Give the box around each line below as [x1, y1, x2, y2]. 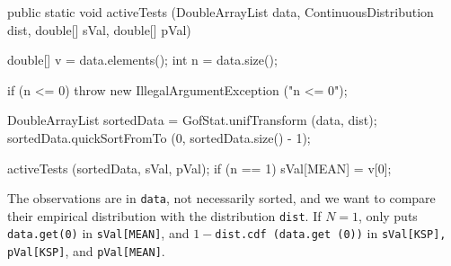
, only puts [358, 206, 418, 225]
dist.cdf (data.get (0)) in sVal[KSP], [215, 224, 447, 243]
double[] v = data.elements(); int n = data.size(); [7, 50, 278, 69]
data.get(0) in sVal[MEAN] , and [7, 224, 190, 243]
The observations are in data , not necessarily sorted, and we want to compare [7, 189, 436, 208]
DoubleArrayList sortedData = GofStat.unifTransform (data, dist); [7, 111, 377, 129]
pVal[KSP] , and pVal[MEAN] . [7, 242, 165, 261]
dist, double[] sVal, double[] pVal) [7, 20, 191, 39]
